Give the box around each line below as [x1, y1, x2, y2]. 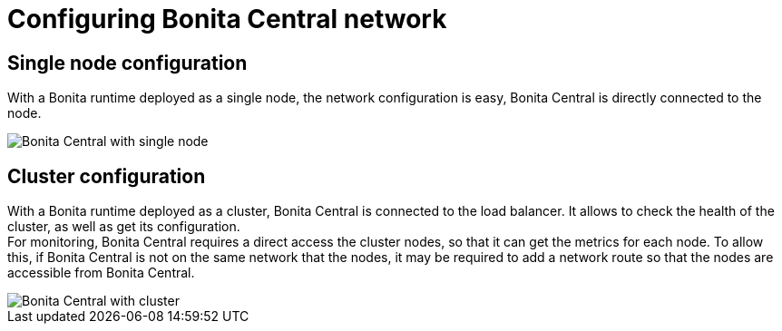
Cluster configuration [7, 164, 206, 188]
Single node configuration [7, 51, 248, 74]
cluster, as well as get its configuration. [7, 219, 240, 235]
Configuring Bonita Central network [7, 4, 447, 34]
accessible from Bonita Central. [7, 265, 195, 281]
